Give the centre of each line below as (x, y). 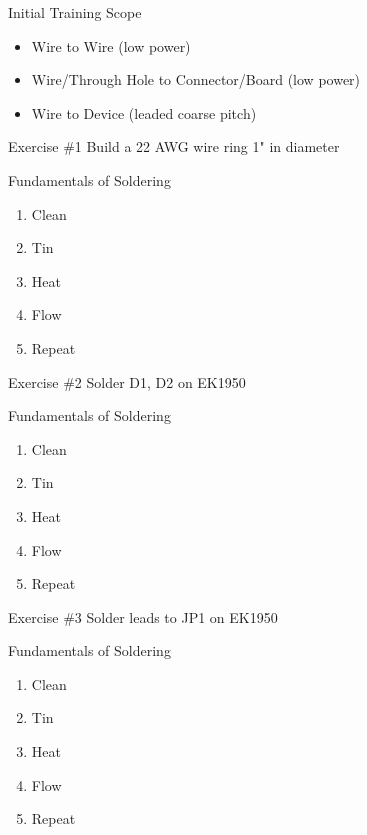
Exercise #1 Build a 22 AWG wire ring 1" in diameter (174, 146)
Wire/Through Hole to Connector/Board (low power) (196, 79)
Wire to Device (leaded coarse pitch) (144, 112)
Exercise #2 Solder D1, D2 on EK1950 (127, 381)
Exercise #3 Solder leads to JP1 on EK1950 (143, 616)
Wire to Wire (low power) (111, 45)
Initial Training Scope (75, 12)
